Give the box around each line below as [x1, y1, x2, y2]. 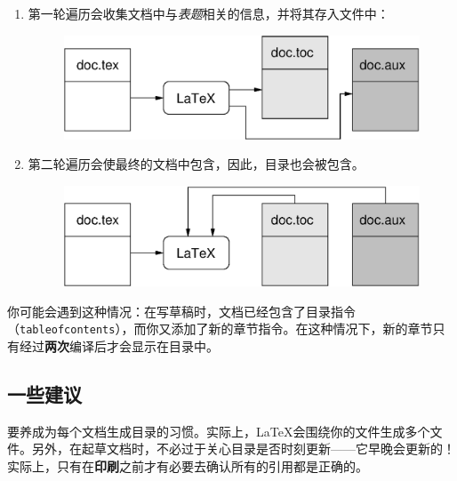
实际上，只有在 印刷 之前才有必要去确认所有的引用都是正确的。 [7, 456, 368, 475]
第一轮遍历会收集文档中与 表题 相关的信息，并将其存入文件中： [28, 4, 389, 22]
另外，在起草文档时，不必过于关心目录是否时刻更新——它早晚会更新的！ [31, 439, 455, 458]
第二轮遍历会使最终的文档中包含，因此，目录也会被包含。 [28, 155, 365, 173]
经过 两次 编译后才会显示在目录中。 [19, 336, 219, 355]
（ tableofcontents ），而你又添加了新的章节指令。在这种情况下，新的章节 [7, 319, 433, 338]
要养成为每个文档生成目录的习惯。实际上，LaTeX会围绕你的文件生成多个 [7, 421, 430, 440]
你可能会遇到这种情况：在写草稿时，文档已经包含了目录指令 [7, 301, 356, 320]
